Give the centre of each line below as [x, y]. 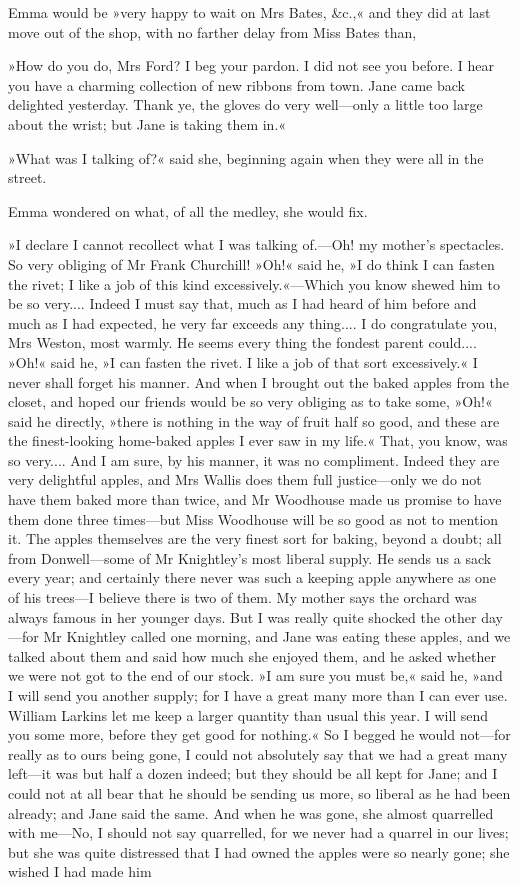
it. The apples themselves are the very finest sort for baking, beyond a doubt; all [255, 538]
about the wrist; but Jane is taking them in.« [147, 123]
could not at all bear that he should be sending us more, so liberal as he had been [259, 792]
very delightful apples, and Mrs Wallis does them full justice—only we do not [245, 479]
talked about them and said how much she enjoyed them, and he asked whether [252, 655]
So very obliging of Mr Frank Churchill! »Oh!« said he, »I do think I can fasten [251, 263]
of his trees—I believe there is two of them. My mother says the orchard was [242, 597]
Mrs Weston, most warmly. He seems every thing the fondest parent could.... [242, 342]
